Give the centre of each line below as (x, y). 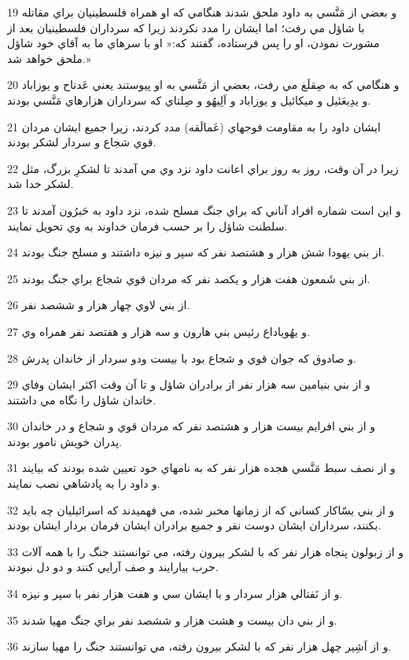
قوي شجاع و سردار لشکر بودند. (82, 142)
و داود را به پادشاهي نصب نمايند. (84, 483)
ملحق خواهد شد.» (49, 58)
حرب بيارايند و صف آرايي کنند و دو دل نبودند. (113, 567)
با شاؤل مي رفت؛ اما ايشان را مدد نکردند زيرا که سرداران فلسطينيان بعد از (186, 27)
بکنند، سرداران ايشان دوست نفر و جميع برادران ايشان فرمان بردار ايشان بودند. (194, 525)
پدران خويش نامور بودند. (64, 441)
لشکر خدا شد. (41, 184)
